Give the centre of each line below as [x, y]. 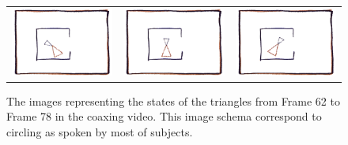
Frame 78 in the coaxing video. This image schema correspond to [164, 116]
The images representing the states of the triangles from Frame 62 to [173, 100]
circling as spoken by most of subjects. [100, 131]
